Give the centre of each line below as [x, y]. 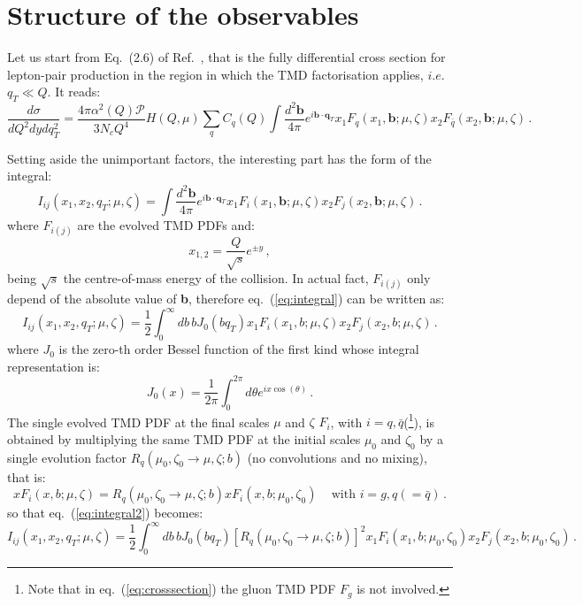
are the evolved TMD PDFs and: [166, 224]
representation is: [54, 366]
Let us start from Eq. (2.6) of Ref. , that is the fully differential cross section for [226, 57]
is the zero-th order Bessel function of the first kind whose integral [239, 349]
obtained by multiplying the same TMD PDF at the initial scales [184, 438]
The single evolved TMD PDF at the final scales [138, 422]
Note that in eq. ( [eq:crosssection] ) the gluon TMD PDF [182, 589]
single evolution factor [67, 457]
